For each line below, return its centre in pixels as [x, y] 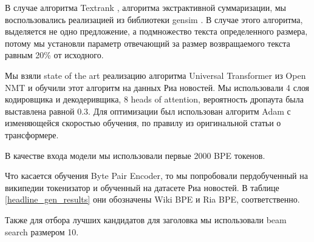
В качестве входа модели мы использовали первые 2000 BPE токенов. [135, 155]
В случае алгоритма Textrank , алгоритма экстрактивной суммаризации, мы [146, 7]
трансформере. [32, 134]
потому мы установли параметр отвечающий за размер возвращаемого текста [148, 43]
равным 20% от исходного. [54, 55]
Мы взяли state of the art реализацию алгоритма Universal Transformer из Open [155, 75]
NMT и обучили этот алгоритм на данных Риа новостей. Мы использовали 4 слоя [157, 87]
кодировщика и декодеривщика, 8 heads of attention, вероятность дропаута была [154, 99]
